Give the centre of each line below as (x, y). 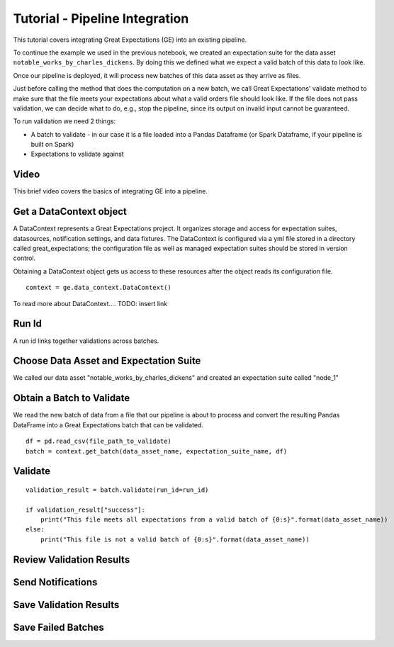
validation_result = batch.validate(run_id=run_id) (117, 490)
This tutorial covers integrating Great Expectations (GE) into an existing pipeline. (130, 40)
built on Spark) (52, 145)
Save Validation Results (66, 605)
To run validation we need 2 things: (64, 121)
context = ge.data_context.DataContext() (98, 288)
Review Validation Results (72, 559)
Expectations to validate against (77, 154)
